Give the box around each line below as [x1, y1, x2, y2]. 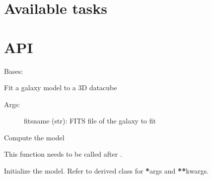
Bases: [4, 65, 23, 76]
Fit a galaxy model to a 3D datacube [4, 82, 117, 93]
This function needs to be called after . [4, 149, 122, 159]
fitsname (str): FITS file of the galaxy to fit [24, 116, 156, 126]
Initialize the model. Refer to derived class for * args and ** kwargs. [4, 166, 209, 176]
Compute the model [4, 132, 65, 142]
